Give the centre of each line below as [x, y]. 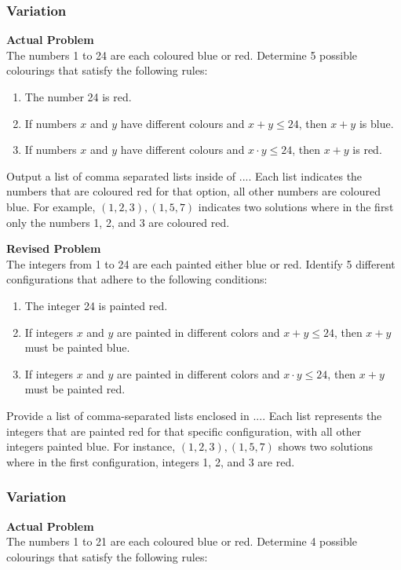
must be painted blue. [77, 347]
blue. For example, [51, 206]
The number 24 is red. [78, 97]
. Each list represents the [322, 415]
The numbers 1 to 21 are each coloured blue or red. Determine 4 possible [182, 541]
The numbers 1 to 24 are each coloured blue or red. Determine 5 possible [182, 55]
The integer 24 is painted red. [96, 305]
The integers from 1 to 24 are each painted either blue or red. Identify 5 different [201, 263]
